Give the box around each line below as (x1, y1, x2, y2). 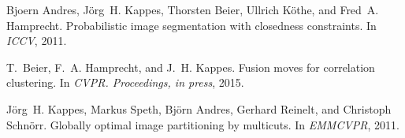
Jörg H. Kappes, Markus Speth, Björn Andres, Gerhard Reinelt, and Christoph (6, 100, 392, 117)
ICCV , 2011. (6, 32, 67, 49)
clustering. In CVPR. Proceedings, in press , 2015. (6, 74, 244, 91)
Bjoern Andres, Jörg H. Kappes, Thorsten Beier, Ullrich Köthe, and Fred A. (6, 2, 379, 17)
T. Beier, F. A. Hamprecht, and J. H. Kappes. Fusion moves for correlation (6, 58, 375, 75)
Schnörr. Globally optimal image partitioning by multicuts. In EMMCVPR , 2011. (6, 116, 399, 132)
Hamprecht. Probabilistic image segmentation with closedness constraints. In (6, 17, 377, 33)
